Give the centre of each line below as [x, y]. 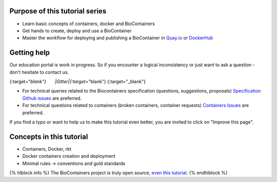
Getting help [29, 53]
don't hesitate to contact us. [39, 72]
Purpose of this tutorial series [58, 11]
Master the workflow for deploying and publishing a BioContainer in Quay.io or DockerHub [118, 38]
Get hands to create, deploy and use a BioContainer [77, 30]
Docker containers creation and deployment [69, 156]
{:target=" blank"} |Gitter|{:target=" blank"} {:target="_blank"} [78, 81]
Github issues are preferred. [52, 98]
